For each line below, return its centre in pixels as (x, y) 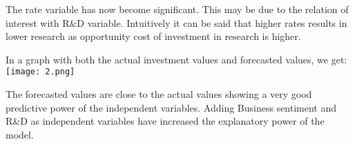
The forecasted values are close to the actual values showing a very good (159, 94)
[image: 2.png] (40, 72)
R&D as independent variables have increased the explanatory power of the (165, 121)
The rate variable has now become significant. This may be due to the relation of (177, 9)
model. (20, 134)
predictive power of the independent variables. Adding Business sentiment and (171, 107)
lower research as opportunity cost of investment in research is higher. (153, 36)
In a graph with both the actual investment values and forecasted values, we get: (176, 59)
